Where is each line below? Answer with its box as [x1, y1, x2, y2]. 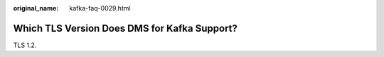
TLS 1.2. [13, 41, 37, 49]
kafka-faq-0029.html [69, 4, 131, 12]
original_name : [13, 4, 59, 12]
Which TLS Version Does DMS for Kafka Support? [13, 22, 238, 34]
